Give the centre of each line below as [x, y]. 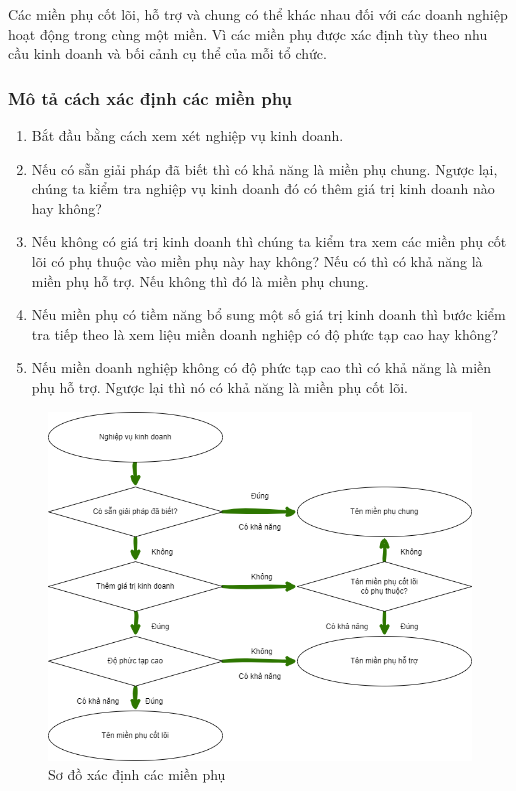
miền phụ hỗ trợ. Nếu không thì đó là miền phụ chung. [200, 280]
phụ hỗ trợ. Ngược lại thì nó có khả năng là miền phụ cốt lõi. [219, 386]
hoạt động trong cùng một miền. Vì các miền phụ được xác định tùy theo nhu [248, 33]
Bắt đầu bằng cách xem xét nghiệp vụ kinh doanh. [187, 135]
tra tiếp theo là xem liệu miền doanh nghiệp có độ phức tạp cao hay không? [265, 333]
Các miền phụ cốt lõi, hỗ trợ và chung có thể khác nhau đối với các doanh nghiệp [258, 14]
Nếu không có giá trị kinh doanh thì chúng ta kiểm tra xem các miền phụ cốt [269, 241]
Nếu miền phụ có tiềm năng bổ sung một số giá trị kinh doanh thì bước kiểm [268, 314]
